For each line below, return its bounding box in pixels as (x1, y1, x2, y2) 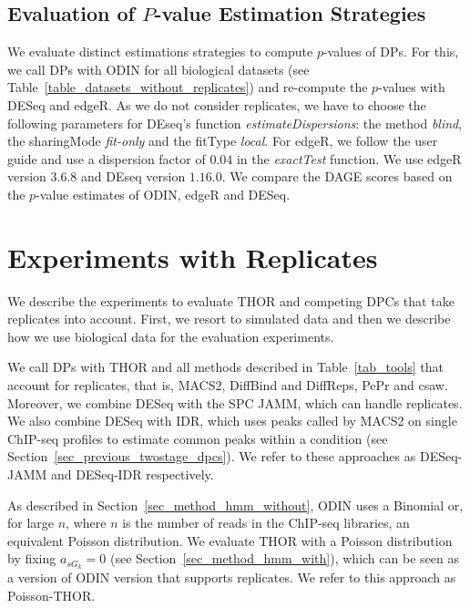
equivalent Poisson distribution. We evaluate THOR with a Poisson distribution (7, 531, 453, 550)
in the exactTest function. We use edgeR (236, 149, 462, 168)
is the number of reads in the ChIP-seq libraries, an (122, 513, 410, 532)
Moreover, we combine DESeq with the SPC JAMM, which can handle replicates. (7, 393, 463, 412)
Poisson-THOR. (7, 585, 96, 604)
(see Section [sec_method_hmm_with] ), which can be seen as (109, 549, 459, 568)
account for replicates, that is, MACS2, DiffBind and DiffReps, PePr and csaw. (7, 376, 448, 395)
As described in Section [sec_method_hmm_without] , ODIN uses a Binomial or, (7, 495, 464, 514)
